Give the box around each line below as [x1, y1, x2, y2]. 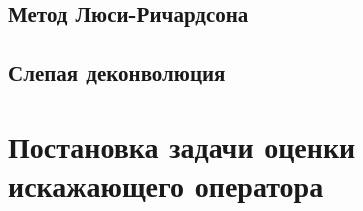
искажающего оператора [8, 164, 324, 205]
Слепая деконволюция [8, 57, 226, 88]
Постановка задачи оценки [8, 125, 356, 166]
